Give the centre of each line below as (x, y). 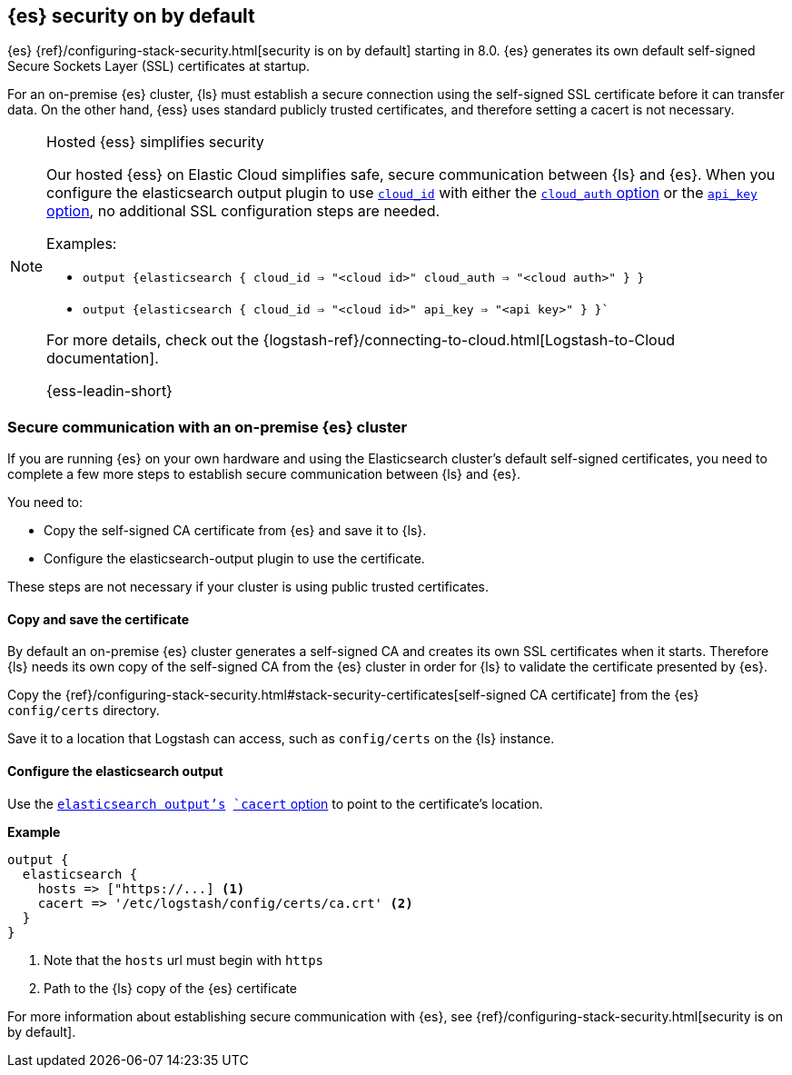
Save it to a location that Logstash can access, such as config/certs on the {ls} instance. (281, 739)
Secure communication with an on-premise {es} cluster (208, 427)
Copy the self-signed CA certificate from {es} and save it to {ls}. (235, 531)
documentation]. (103, 358)
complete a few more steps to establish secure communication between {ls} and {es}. (264, 474)
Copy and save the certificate (99, 619)
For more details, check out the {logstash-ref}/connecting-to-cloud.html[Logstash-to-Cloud (361, 340)
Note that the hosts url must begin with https (184, 960)
